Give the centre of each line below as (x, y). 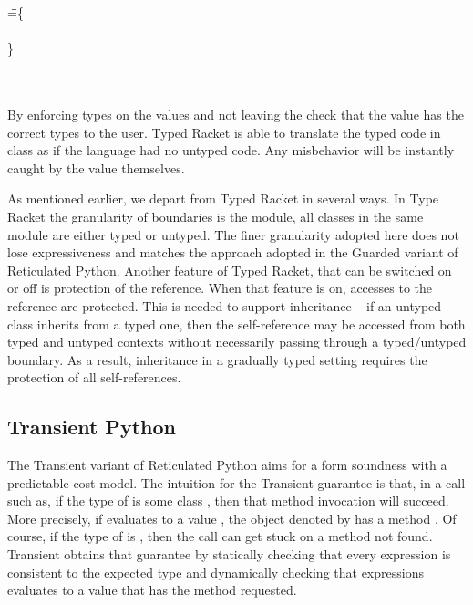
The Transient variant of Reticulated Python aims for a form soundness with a (227, 465)
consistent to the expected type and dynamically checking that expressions (216, 572)
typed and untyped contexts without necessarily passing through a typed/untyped (237, 342)
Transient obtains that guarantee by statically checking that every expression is (229, 554)
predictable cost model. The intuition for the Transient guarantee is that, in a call (236, 482)
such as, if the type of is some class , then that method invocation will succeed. (228, 501)
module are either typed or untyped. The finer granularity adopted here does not (233, 234)
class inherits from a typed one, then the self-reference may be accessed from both (236, 323)
